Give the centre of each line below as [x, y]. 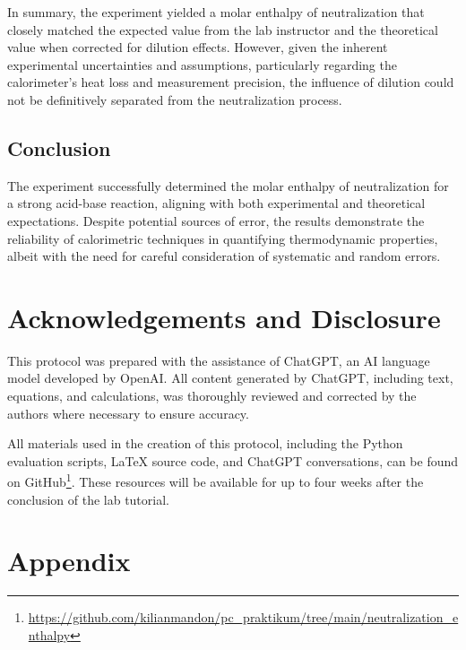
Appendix [69, 561]
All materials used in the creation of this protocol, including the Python [205, 443]
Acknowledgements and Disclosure [224, 317]
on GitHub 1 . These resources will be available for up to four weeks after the [216, 481]
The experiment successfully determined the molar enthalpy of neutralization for [228, 185]
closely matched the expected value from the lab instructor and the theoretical [223, 29]
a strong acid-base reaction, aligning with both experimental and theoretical [216, 203]
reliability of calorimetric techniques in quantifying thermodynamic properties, [223, 238]
